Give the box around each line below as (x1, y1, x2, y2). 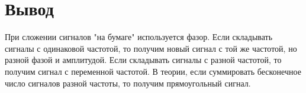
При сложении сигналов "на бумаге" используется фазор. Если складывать (5, 31, 273, 43)
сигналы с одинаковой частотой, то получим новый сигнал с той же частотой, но (5, 42, 297, 54)
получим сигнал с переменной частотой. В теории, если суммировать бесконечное (5, 65, 301, 77)
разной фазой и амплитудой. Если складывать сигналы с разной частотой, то (5, 54, 282, 66)
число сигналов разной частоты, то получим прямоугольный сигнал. (5, 77, 251, 89)
